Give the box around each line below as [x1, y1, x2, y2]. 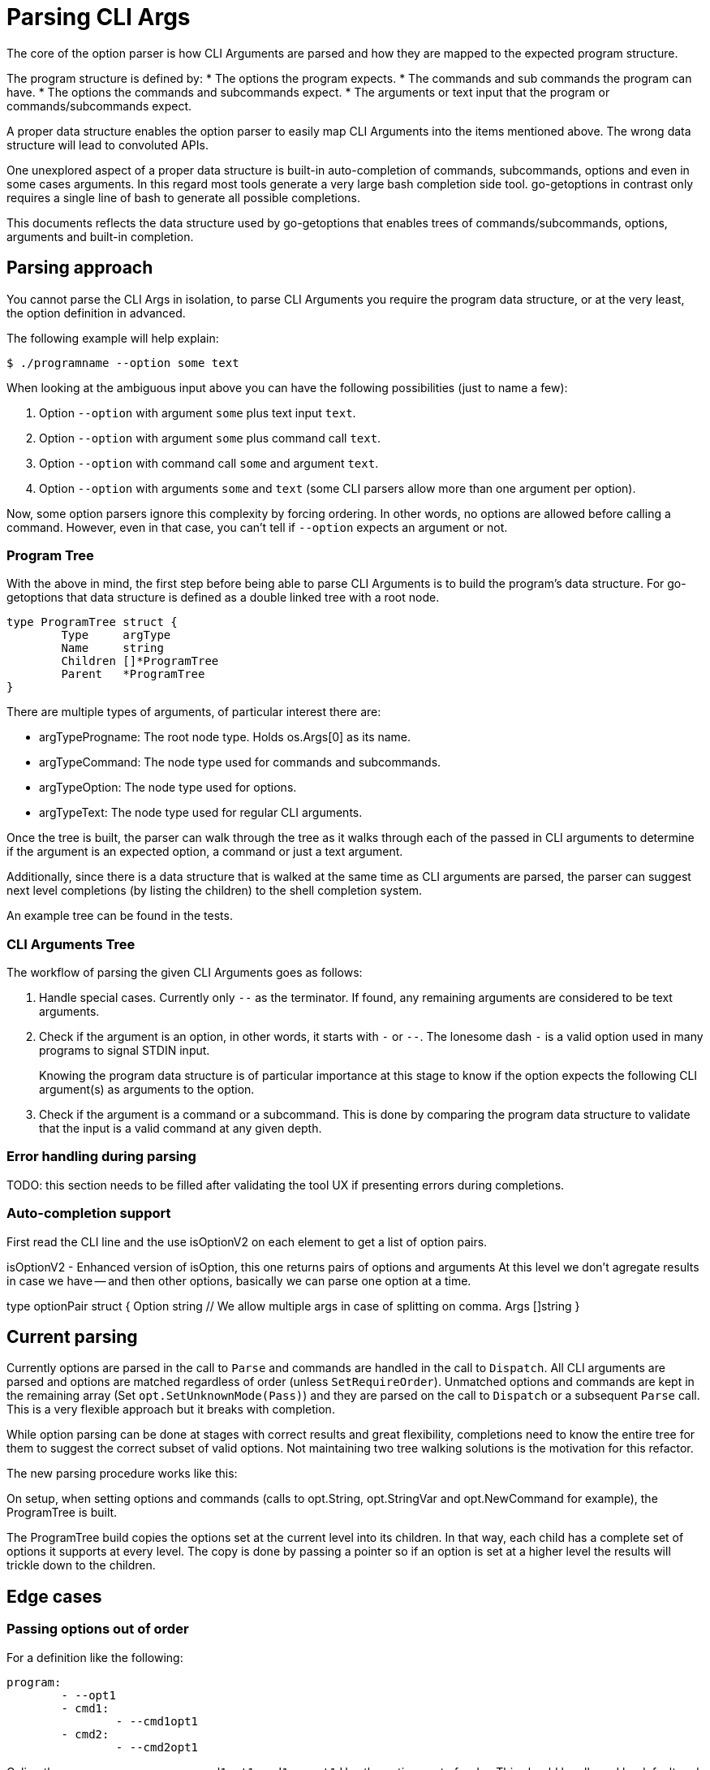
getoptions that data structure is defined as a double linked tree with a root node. [6, 590, 440, 605]
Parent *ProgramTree [61, 667, 205, 681]
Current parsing [6, 1327, 138, 1348]
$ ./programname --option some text [6, 356, 239, 369]
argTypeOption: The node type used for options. [39, 780, 297, 795]
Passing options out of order [6, 1621, 189, 1638]
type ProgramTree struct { [6, 615, 178, 629]
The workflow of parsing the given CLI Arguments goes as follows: [6, 965, 363, 980]
